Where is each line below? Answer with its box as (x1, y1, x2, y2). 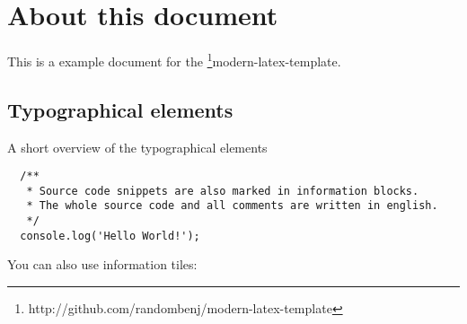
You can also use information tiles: (7, 255, 198, 274)
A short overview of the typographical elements (7, 137, 268, 156)
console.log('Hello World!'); (20, 229, 200, 242)
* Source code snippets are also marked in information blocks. (26, 184, 419, 197)
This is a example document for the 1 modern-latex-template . (7, 49, 341, 70)
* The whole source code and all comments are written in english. (26, 199, 438, 213)
